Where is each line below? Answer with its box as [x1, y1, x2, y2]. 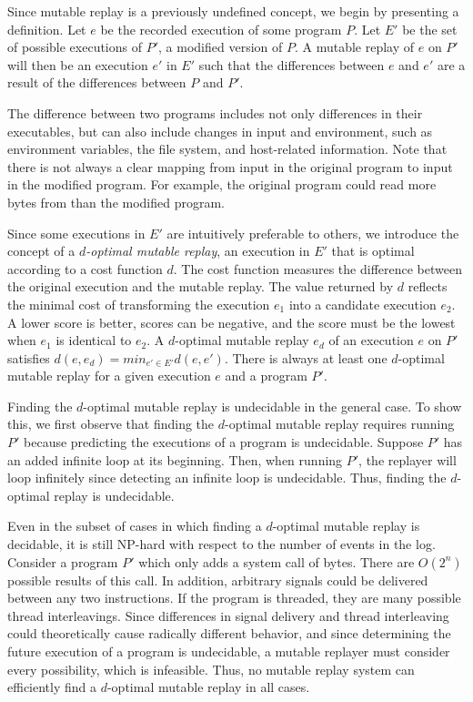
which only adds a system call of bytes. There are [138, 552, 415, 571]
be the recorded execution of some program [100, 19, 342, 38]
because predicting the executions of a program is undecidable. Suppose [24, 432, 424, 452]
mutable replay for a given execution [7, 366, 211, 385]
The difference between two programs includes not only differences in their [7, 103, 423, 122]
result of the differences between [7, 73, 186, 92]
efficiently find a [7, 677, 96, 697]
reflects [408, 277, 448, 296]
